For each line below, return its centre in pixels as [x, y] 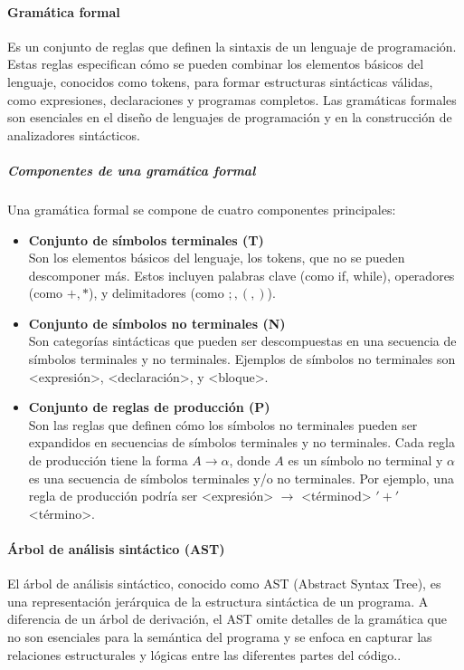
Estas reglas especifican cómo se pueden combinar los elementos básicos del [216, 64]
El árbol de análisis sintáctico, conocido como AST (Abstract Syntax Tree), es [224, 584]
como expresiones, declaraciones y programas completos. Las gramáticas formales [232, 99]
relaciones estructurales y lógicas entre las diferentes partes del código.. [204, 654]
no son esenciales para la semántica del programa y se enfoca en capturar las [220, 636]
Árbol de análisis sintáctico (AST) [116, 549]
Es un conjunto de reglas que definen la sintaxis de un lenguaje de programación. [232, 46]
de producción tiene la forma [108, 460]
